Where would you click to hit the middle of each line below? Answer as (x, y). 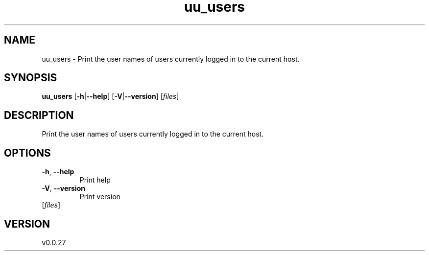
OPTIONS (27, 153)
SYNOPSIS (31, 78)
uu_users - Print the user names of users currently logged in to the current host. (171, 59)
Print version (100, 197)
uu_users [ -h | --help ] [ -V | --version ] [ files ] (110, 96)
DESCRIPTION (39, 115)
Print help (95, 180)
